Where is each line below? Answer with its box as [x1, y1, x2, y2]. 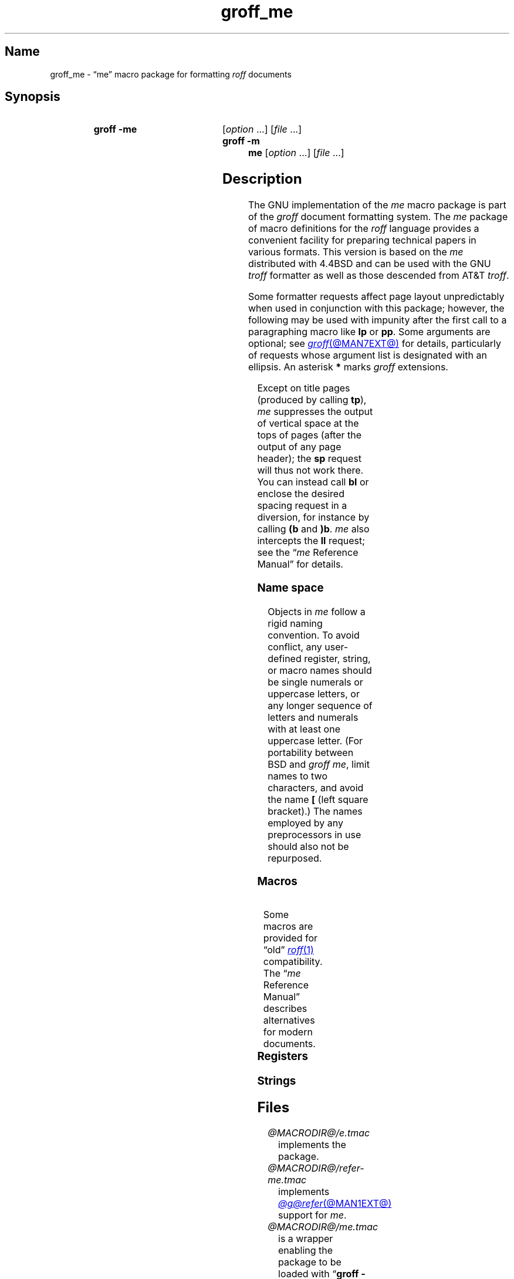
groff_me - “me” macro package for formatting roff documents [50, 69, 292, 79]
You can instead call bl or [257, 476, 369, 488]
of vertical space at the [257, 417, 359, 430]
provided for [263, 932, 318, 944]
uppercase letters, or [268, 687, 360, 700]
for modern [263, 1026, 313, 1038]
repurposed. [268, 852, 322, 864]
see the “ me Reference [257, 546, 359, 559]
